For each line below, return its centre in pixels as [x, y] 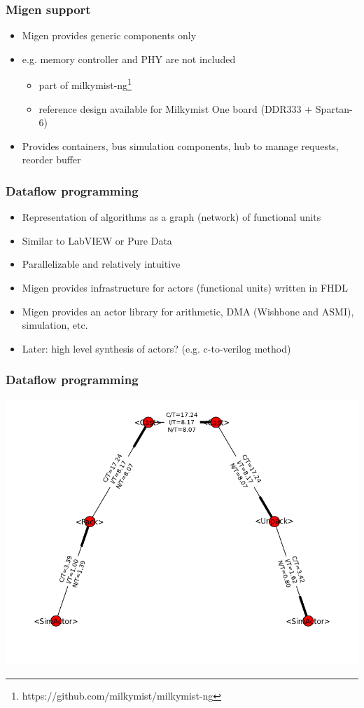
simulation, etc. [55, 325]
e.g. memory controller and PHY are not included [129, 59]
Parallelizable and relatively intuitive [101, 264]
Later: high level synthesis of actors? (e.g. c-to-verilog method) [156, 348]
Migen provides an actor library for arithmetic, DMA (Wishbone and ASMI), [188, 311]
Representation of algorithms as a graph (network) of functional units [171, 217]
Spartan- [334, 108]
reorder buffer [51, 159]
